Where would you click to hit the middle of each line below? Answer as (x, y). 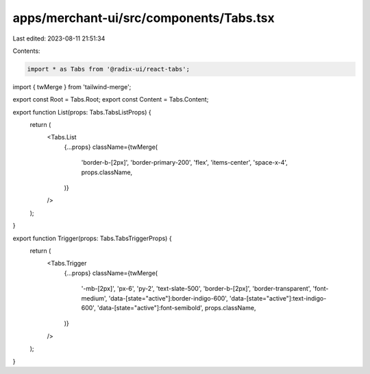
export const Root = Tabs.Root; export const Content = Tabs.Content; (111, 100)
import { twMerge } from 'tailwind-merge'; (72, 86)
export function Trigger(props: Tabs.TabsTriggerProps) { (92, 238)
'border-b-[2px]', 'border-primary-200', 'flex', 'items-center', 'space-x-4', (184, 163)
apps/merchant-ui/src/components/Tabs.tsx (144, 18)
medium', (94, 298)
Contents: (26, 51)
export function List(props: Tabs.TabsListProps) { (82, 112)
